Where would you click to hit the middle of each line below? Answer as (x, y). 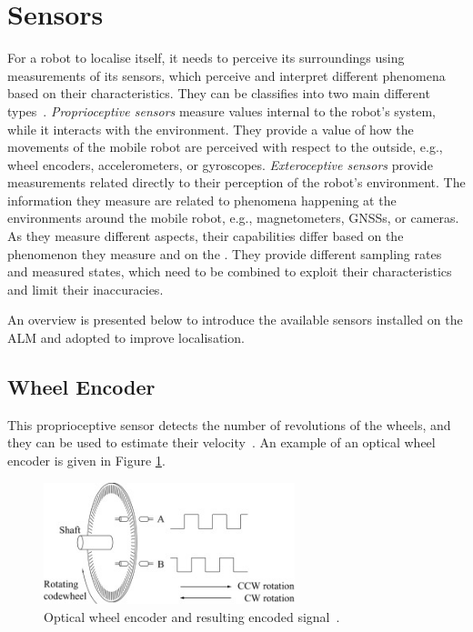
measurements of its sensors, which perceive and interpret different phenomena (226, 75)
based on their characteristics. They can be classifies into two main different (219, 93)
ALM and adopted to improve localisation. (126, 338)
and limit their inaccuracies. (86, 289)
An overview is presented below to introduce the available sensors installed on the (235, 320)
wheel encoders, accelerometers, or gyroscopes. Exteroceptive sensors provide (220, 164)
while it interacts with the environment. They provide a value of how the (211, 129)
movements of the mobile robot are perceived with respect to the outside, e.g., (225, 147)
